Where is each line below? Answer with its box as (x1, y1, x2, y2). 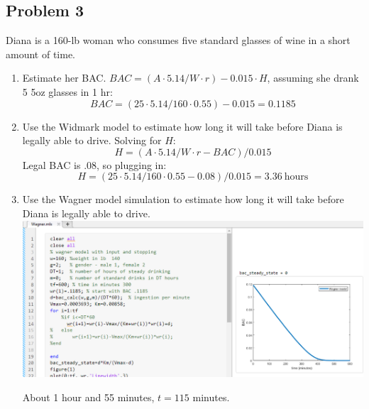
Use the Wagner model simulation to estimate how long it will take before (22, 192, 344, 207)
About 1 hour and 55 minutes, (22, 389, 155, 404)
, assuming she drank (267, 70, 359, 85)
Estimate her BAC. (22, 70, 106, 85)
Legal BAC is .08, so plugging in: (22, 157, 167, 172)
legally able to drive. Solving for (22, 133, 162, 148)
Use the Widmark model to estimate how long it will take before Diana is (22, 119, 343, 133)
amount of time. (6, 46, 75, 61)
